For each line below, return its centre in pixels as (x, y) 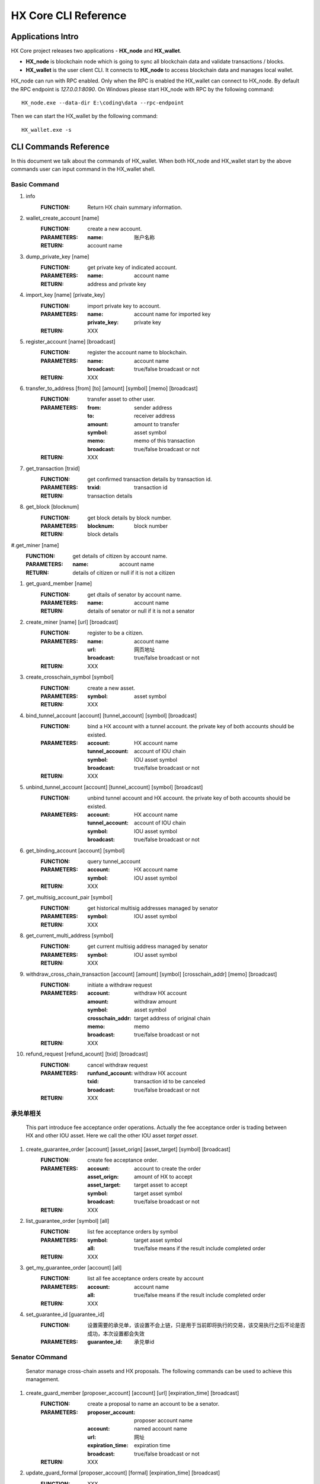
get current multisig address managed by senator (148, 946)
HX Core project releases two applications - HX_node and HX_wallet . (96, 51)
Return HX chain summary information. (135, 207)
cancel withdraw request (118, 1065)
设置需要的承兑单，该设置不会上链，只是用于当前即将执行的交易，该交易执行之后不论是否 (196, 1325)
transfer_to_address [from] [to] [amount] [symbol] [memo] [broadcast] (112, 388)
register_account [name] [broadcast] (71, 342)
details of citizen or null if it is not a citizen (124, 572)
